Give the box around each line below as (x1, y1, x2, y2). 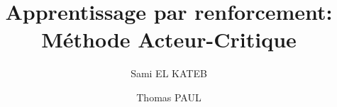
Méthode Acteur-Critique (41, 25, 297, 54)
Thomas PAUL (136, 89, 201, 104)
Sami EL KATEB (131, 66, 207, 81)
